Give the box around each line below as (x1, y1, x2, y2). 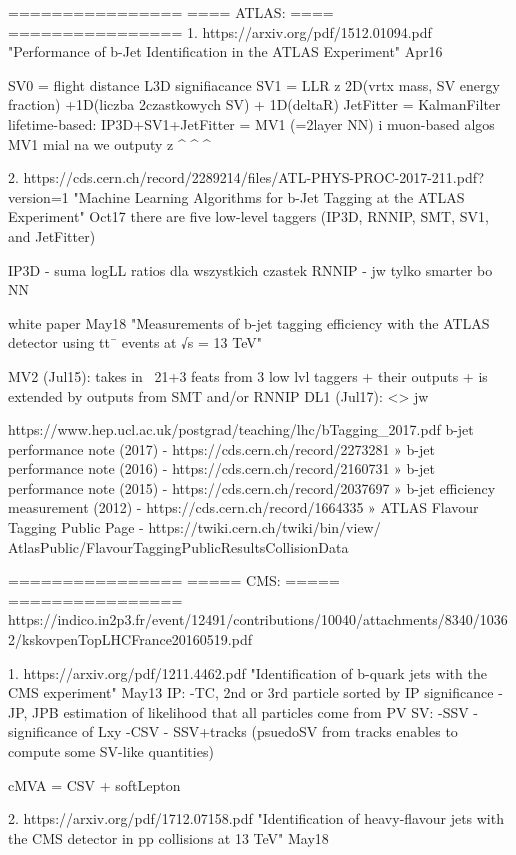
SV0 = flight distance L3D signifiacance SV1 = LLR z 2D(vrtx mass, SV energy (8, 74, 500, 95)
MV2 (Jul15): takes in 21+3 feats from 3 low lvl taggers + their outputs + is (8, 365, 488, 386)
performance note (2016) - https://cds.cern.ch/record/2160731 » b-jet (8, 458, 435, 479)
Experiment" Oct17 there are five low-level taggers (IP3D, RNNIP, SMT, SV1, (8, 206, 489, 227)
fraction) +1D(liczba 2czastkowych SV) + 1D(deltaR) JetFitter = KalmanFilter (8, 94, 501, 115)
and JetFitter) (8, 225, 96, 246)
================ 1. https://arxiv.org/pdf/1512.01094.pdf (8, 21, 432, 42)
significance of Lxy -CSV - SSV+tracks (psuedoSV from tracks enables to (8, 721, 458, 742)
